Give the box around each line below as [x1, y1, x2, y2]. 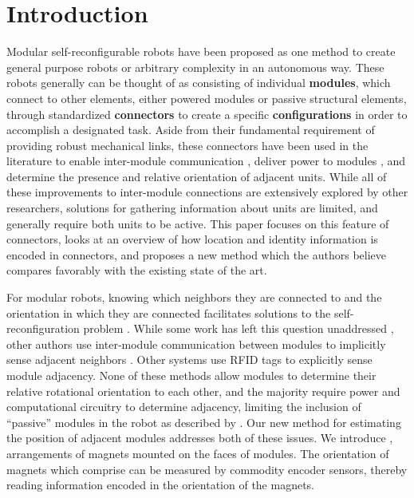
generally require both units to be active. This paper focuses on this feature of [6, 215, 389, 231]
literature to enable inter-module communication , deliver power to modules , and [6, 152, 406, 169]
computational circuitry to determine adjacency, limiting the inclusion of [6, 398, 361, 415]
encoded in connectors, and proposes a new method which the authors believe [6, 246, 387, 263]
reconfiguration [6, 320, 80, 337]
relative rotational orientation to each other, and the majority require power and [6, 382, 400, 399]
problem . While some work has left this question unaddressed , [83, 320, 394, 337]
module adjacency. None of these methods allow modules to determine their [6, 367, 377, 383]
